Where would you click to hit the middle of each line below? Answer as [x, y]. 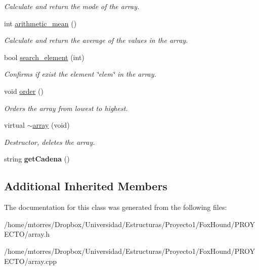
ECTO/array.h [27, 234]
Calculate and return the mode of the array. [72, 6]
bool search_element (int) [44, 57]
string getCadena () [37, 159]
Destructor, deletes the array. [50, 142]
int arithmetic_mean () [40, 23]
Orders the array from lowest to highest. [66, 108]
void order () [24, 91]
